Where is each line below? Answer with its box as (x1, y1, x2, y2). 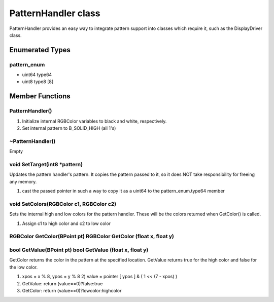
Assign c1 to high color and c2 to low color (22, 220, 111, 226)
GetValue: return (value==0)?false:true (22, 280, 103, 286)
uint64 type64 (22, 71, 52, 78)
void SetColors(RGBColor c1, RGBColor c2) (9, 200, 117, 207)
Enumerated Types (9, 46, 71, 54)
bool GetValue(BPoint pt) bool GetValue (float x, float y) (9, 246, 149, 253)
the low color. (9, 264, 38, 270)
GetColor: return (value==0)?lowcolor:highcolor (22, 287, 122, 293)
